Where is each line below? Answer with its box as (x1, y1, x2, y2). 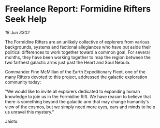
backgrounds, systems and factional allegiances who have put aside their (5, 44, 151, 50)
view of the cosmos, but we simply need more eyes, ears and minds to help (5, 104, 156, 110)
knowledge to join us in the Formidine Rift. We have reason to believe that (5, 93, 151, 100)
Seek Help (5, 14, 47, 25)
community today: (5, 79, 41, 85)
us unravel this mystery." (5, 109, 54, 114)
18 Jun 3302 (5, 29, 30, 35)
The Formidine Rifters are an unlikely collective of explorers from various (5, 39, 150, 44)
